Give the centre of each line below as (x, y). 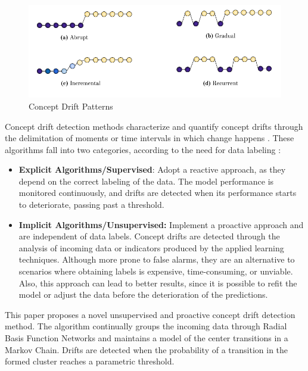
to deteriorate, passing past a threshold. (91, 205)
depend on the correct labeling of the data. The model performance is (146, 181)
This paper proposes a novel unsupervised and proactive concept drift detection (150, 314)
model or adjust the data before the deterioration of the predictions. (143, 294)
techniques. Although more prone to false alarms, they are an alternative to (157, 259)
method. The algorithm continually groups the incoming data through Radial (146, 326)
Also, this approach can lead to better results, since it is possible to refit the (158, 283)
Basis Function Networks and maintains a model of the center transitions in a (147, 338)
